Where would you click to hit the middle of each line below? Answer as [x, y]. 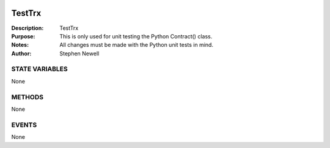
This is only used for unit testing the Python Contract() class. [136, 36]
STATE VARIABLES [39, 69]
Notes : [20, 45]
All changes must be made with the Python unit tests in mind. [137, 45]
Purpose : [23, 36]
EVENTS [24, 125]
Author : [21, 53]
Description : [28, 28]
